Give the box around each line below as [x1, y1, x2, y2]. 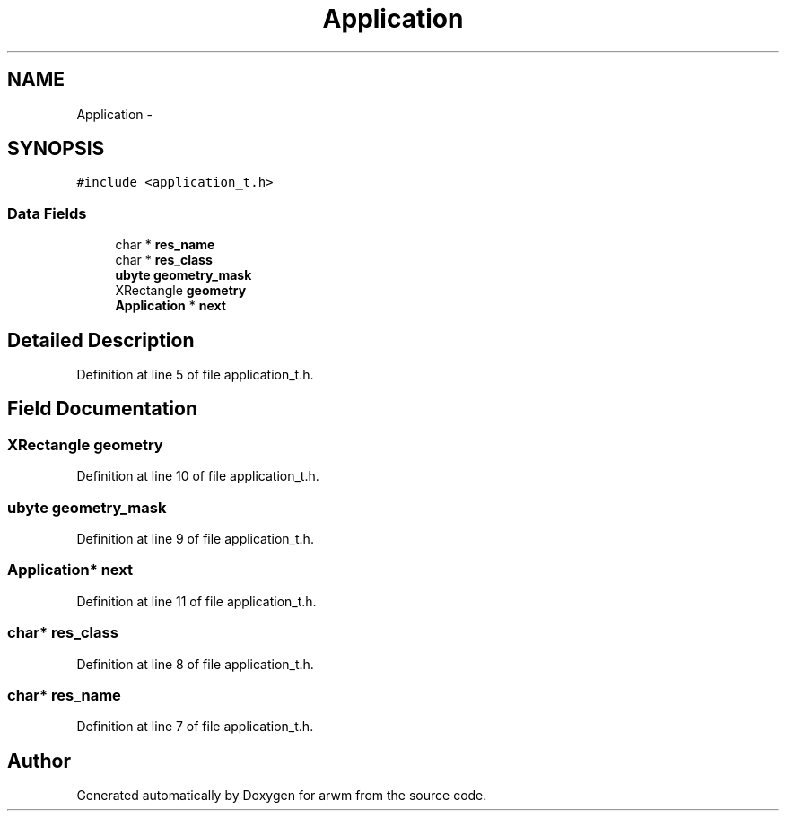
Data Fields [7, 204, 87, 222]
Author [7, 749, 71, 772]
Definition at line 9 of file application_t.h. [76, 531, 314, 546]
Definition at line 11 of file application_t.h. [76, 593, 317, 609]
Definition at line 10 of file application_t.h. [76, 468, 319, 484]
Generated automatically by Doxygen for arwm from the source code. [76, 788, 487, 804]
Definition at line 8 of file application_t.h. [76, 656, 314, 672]
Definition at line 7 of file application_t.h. [76, 718, 314, 735]
